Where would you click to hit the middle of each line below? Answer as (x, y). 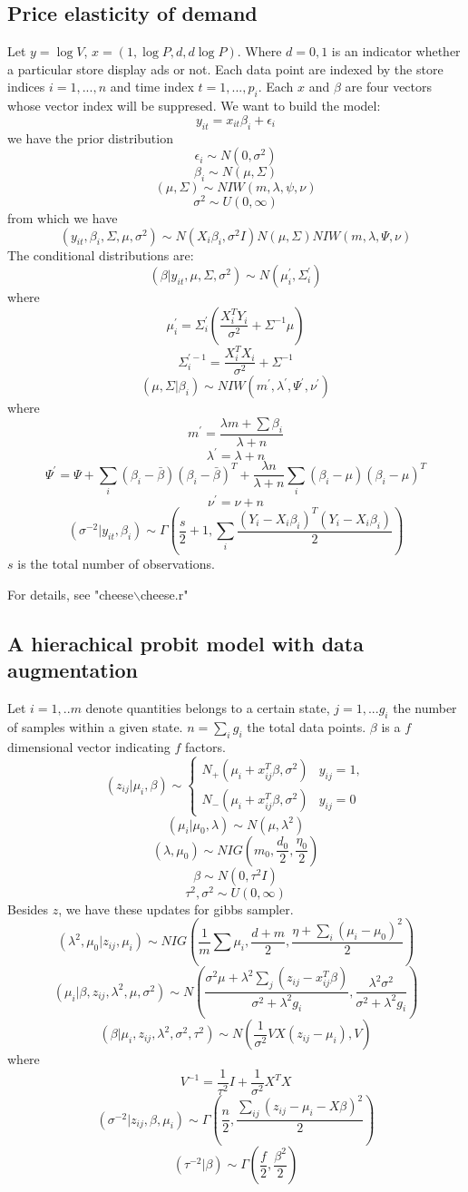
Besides (28, 909)
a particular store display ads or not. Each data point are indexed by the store (225, 68)
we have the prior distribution (90, 137)
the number (425, 707)
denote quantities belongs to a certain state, (208, 707)
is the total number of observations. (116, 564)
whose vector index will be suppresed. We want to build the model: (194, 106)
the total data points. (307, 726)
